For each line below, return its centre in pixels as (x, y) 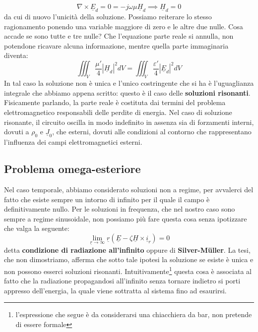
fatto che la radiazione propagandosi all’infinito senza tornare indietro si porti (122, 281)
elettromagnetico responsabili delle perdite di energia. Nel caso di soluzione (118, 112)
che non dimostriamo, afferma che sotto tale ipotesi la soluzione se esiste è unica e (129, 259)
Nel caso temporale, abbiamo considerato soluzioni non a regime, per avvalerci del (129, 190)
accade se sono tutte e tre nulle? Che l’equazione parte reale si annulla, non (119, 36)
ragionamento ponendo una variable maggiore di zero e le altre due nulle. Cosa (124, 26)
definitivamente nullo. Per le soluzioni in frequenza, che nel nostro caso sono (120, 209)
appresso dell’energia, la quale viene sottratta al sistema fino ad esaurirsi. (115, 290)
